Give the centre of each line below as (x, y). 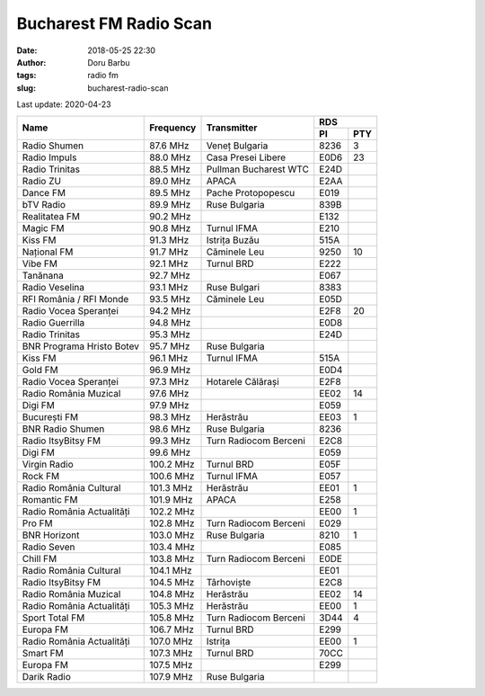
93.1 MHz (169, 287)
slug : (26, 88)
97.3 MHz (169, 381)
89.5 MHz (170, 192)
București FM (50, 416)
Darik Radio (47, 676)
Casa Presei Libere (246, 157)
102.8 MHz (172, 523)
